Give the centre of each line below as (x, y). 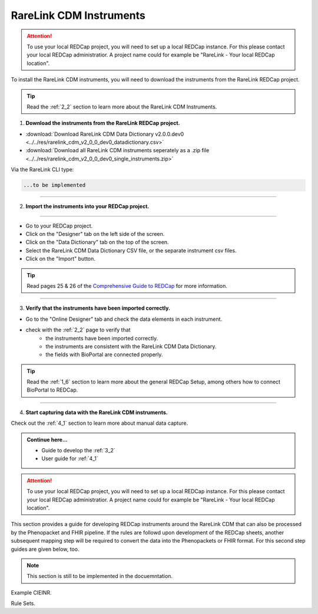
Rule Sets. (23, 603)
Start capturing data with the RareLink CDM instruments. (97, 412)
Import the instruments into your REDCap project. (87, 206)
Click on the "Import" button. (60, 259)
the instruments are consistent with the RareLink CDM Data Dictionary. (131, 346)
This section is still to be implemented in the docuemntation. (100, 576)
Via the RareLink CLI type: (42, 170)
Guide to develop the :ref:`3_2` (79, 451)
